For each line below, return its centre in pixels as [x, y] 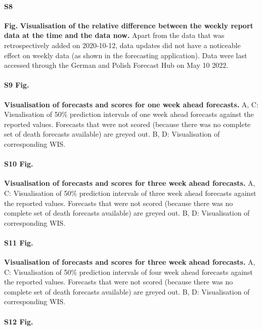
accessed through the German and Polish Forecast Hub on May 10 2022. [116, 65]
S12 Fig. [19, 321]
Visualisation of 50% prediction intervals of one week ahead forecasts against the [129, 114]
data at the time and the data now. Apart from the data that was [114, 35]
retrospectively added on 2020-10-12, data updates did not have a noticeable [122, 45]
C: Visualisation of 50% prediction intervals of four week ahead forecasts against [128, 272]
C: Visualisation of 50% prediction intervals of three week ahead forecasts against [130, 193]
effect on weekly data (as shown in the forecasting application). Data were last [126, 55]
